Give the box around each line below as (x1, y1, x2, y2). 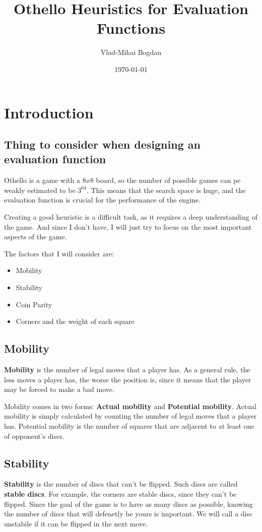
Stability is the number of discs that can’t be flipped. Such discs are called (4, 479, 238, 489)
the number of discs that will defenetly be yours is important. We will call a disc (4, 508, 253, 519)
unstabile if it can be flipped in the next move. (4, 518, 148, 528)
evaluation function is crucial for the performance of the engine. (4, 194, 201, 205)
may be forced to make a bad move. (4, 384, 114, 394)
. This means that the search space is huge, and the (86, 184, 246, 195)
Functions (97, 18, 165, 38)
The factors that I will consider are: (4, 248, 114, 258)
